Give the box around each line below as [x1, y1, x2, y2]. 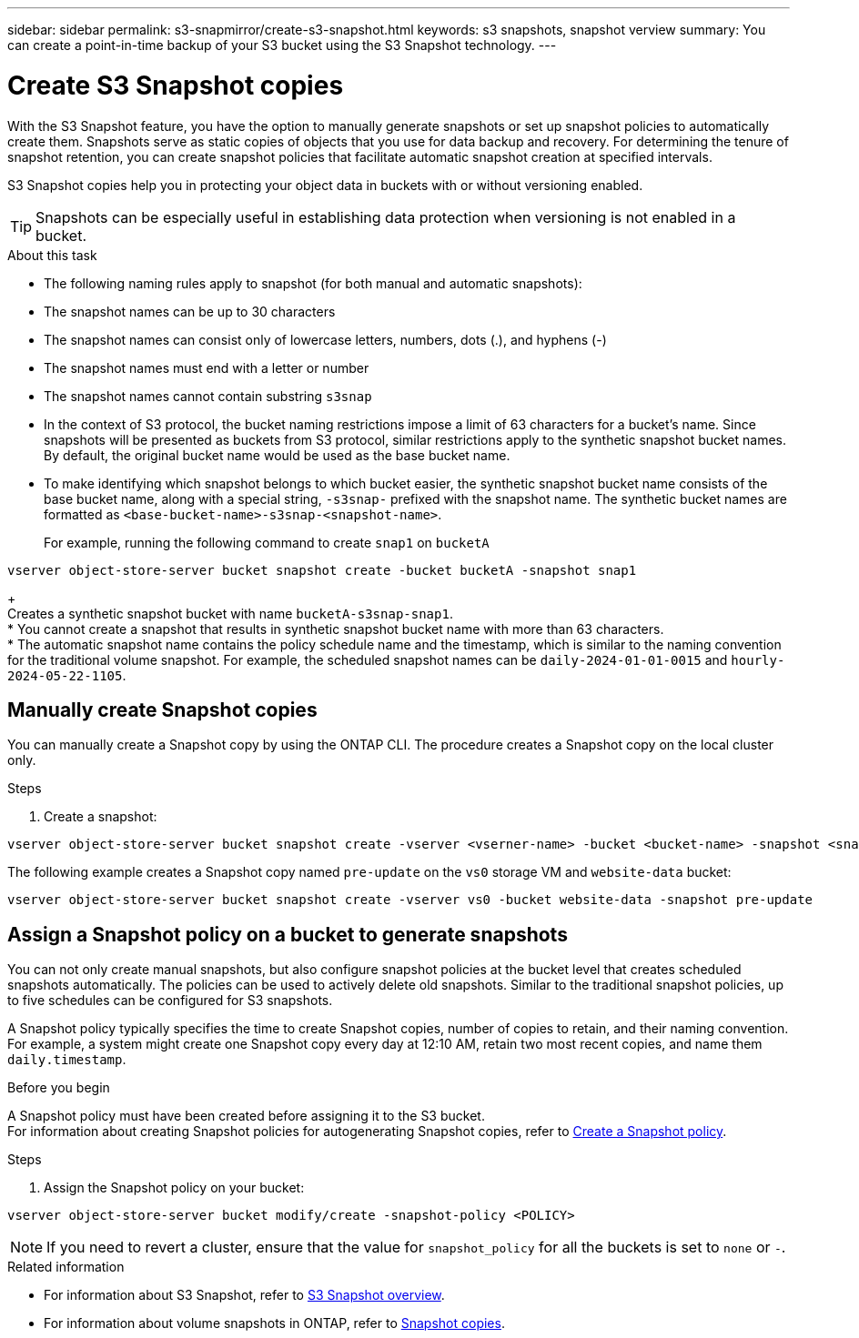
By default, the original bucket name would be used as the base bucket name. [44, 447, 510, 463]
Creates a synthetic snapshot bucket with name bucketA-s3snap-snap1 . [7, 605, 453, 621]
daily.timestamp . [7, 1051, 126, 1068]
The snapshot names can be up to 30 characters [44, 303, 336, 319]
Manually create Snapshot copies [7, 698, 318, 721]
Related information [7, 1259, 125, 1275]
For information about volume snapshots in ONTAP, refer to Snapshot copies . [44, 1315, 505, 1332]
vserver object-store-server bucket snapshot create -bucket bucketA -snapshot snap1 [7, 562, 637, 578]
